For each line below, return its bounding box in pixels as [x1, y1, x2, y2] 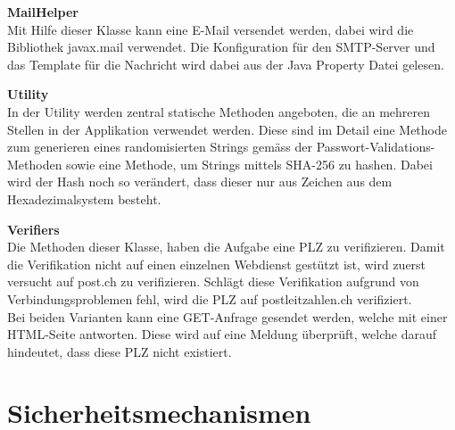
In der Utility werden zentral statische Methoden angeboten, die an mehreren [7, 102, 431, 120]
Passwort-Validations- [316, 137, 435, 156]
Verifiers [7, 219, 60, 238]
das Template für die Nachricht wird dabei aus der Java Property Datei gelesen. [7, 54, 444, 73]
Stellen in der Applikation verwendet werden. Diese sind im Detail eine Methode [7, 120, 447, 138]
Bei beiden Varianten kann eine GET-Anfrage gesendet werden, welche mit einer [7, 307, 448, 326]
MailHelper [7, 3, 79, 21]
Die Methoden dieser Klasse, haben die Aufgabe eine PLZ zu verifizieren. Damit [7, 237, 445, 256]
